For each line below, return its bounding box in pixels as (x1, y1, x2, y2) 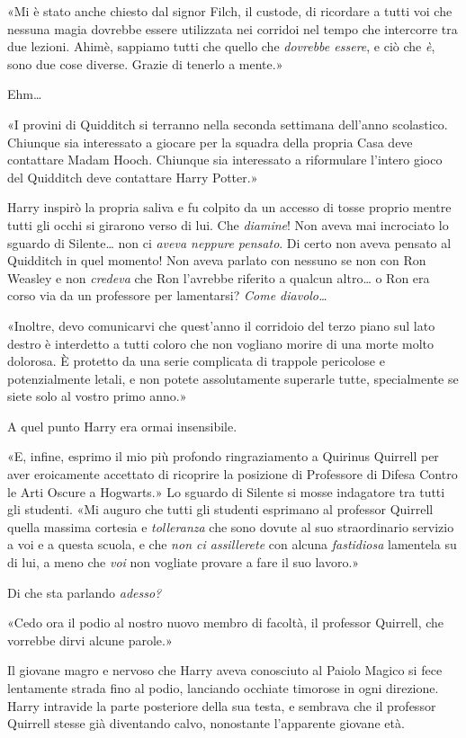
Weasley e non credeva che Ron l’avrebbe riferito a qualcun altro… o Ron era (7, 268, 430, 287)
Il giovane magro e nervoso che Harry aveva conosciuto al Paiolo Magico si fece (7, 661, 443, 680)
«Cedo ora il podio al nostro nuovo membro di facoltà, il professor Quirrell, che (7, 613, 444, 632)
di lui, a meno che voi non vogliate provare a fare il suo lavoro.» (7, 553, 360, 572)
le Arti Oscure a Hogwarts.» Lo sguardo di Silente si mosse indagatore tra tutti (7, 482, 445, 501)
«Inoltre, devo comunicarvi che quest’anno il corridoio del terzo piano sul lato (7, 316, 435, 334)
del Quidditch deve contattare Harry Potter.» (7, 167, 258, 186)
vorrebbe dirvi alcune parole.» (7, 630, 173, 649)
